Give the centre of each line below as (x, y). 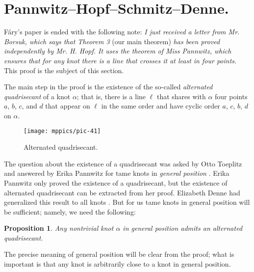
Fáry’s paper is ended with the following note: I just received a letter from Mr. (122, 32)
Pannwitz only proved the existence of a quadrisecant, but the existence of (116, 182)
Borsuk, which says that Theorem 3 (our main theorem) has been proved (112, 41)
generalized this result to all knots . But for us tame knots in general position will (127, 202)
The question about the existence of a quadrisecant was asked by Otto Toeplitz (123, 163)
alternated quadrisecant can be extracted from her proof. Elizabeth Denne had (122, 192)
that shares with (181, 96)
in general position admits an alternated (183, 228)
